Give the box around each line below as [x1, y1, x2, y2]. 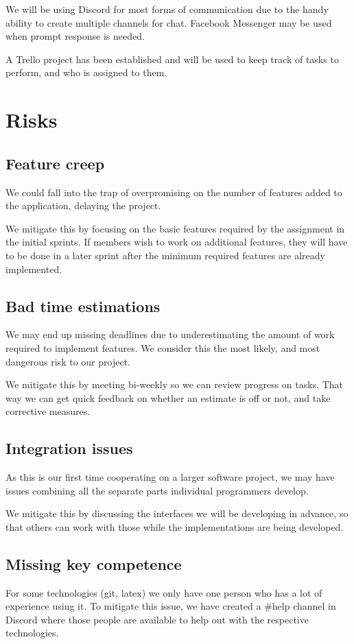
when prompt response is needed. [5, 29, 145, 43]
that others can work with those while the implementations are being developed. [5, 519, 344, 534]
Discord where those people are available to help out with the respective [5, 612, 309, 626]
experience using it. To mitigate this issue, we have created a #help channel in [5, 599, 336, 613]
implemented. [5, 261, 62, 276]
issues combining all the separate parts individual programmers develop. [5, 483, 309, 497]
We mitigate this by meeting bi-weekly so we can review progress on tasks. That [5, 377, 344, 392]
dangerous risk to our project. [5, 354, 130, 368]
